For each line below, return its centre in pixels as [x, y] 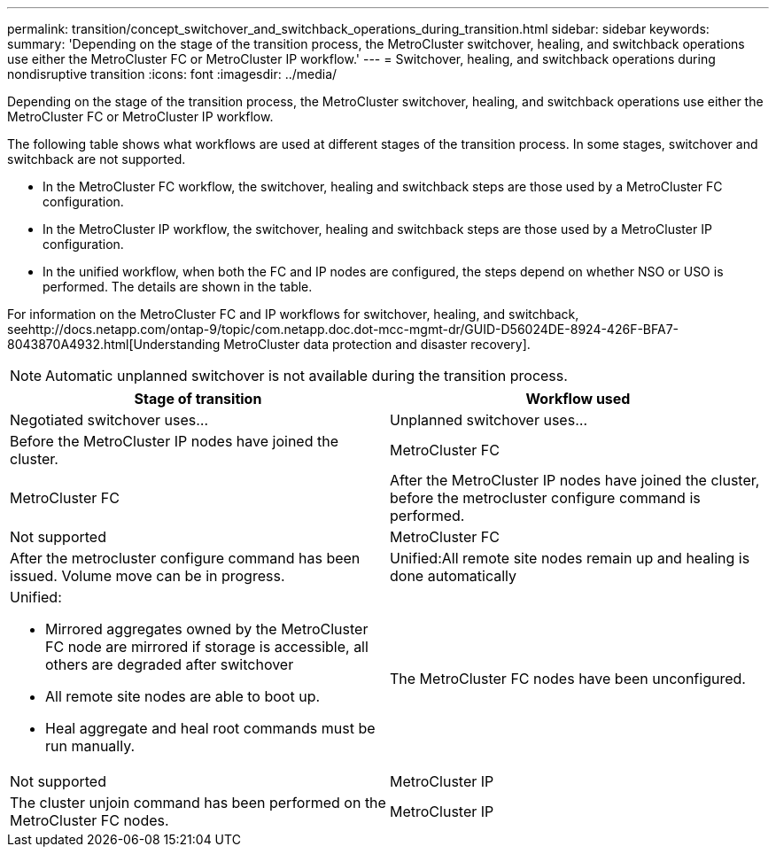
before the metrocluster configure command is [545, 498]
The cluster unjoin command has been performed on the [198, 803]
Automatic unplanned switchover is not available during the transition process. [307, 376]
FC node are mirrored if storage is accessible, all [207, 647]
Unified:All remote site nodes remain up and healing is [570, 558]
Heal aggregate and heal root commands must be [210, 728]
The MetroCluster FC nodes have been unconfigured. [568, 679]
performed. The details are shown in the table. [178, 287]
